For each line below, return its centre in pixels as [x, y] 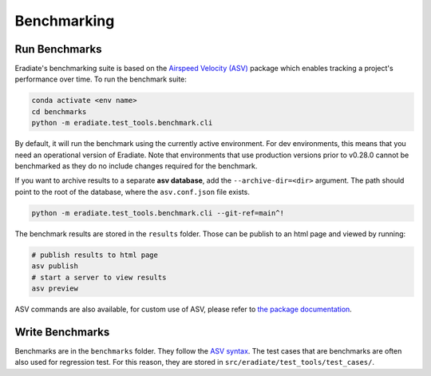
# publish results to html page [95, 255]
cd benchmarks [59, 111]
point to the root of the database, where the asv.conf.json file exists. [132, 192]
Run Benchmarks [58, 49]
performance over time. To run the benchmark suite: [101, 79]
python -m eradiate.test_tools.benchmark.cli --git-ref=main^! [158, 213]
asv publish [55, 266]
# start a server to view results [99, 277]
